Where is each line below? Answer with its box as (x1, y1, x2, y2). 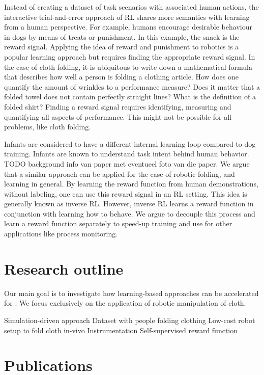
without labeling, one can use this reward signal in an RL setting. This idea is (4, 188, 247, 199)
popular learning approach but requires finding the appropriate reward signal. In (4, 51, 255, 62)
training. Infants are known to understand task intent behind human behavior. (4, 148, 249, 159)
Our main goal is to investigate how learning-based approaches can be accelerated (4, 287, 259, 298)
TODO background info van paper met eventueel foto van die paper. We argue (4, 158, 250, 169)
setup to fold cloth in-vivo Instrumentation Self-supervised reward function (4, 325, 238, 335)
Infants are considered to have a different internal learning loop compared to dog (4, 138, 256, 149)
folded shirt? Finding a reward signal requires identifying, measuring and (4, 101, 231, 112)
